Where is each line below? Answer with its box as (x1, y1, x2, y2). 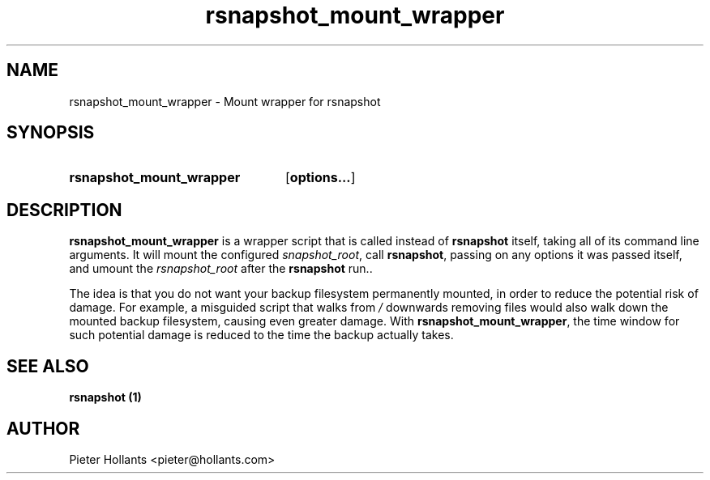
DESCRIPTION (6, 199, 122, 220)
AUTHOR (6, 418, 80, 439)
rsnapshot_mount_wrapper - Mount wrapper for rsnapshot (69, 94, 381, 108)
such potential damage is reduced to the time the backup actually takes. (69, 328, 454, 342)
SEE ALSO (6, 355, 89, 376)
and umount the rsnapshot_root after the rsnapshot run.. (69, 261, 373, 276)
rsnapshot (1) (69, 390, 142, 405)
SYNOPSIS (6, 122, 95, 143)
